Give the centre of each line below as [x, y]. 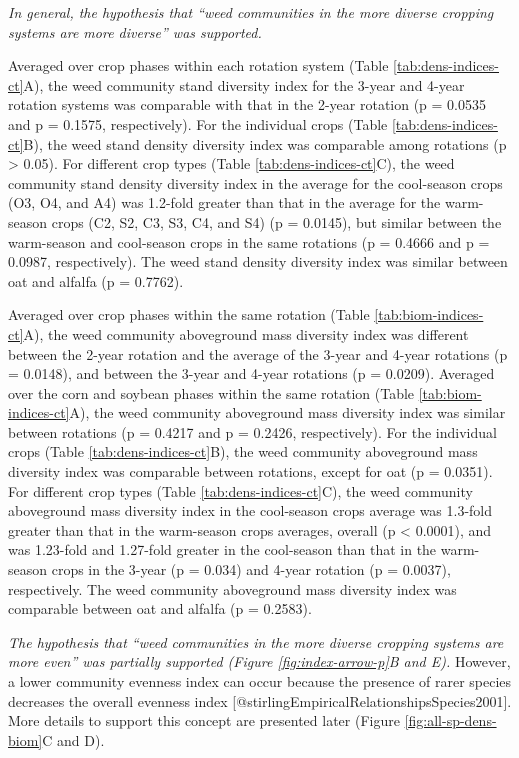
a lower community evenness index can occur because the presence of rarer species [260, 681]
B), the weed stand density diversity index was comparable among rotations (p [265, 143]
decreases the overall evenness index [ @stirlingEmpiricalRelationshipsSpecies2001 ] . [260, 700]
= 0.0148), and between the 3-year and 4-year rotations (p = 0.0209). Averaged [251, 373]
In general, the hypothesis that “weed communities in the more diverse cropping [251, 12]
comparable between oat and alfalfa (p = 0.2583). [160, 608]
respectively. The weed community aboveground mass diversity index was [232, 588]
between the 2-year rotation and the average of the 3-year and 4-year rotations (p [258, 353]
